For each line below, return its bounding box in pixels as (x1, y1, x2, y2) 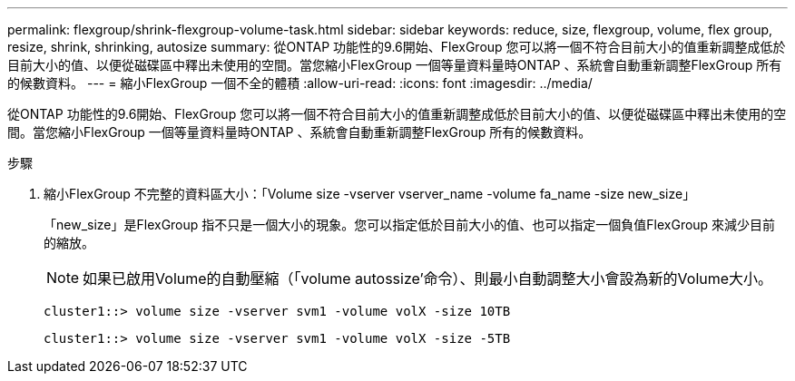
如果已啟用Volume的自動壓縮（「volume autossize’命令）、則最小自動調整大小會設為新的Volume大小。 (83, 269, 773, 288)
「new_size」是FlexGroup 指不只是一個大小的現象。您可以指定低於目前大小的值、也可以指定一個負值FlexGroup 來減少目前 (44, 217, 776, 232)
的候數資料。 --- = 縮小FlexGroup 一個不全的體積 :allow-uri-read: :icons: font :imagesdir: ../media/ (7, 75, 593, 91)
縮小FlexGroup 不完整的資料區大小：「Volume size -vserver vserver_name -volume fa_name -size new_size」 (44, 186, 696, 201)
